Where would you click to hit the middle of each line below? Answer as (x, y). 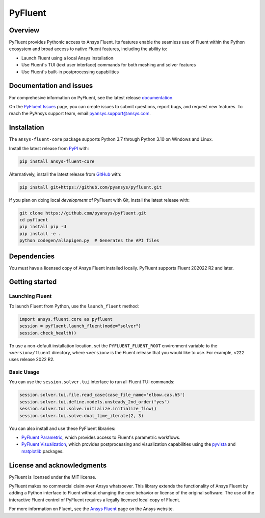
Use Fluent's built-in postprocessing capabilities (70, 72)
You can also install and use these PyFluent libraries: (62, 428)
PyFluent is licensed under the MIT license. (53, 477)
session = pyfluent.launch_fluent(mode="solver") (80, 326)
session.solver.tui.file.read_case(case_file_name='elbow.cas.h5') (102, 395)
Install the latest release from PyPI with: (49, 148)
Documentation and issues (51, 86)
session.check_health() (48, 333)
